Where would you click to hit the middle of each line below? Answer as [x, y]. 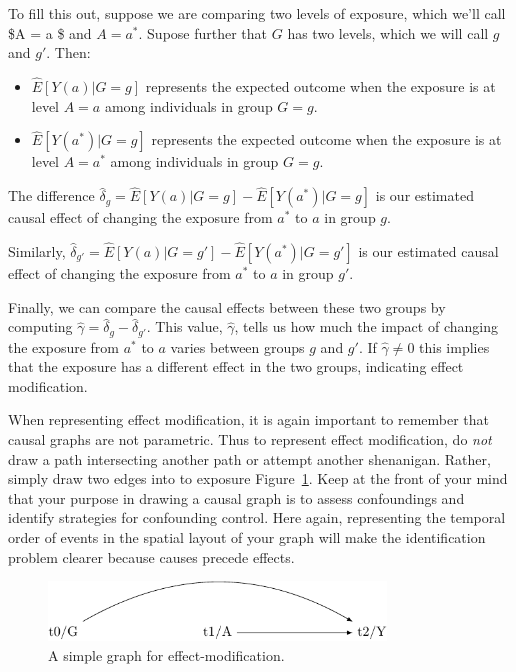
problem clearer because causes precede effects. [151, 556]
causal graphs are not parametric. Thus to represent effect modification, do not [250, 439]
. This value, [184, 326]
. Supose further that [203, 32]
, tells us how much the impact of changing [366, 326]
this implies [454, 346]
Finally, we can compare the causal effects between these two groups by [227, 306]
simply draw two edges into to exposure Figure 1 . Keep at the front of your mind [258, 478]
